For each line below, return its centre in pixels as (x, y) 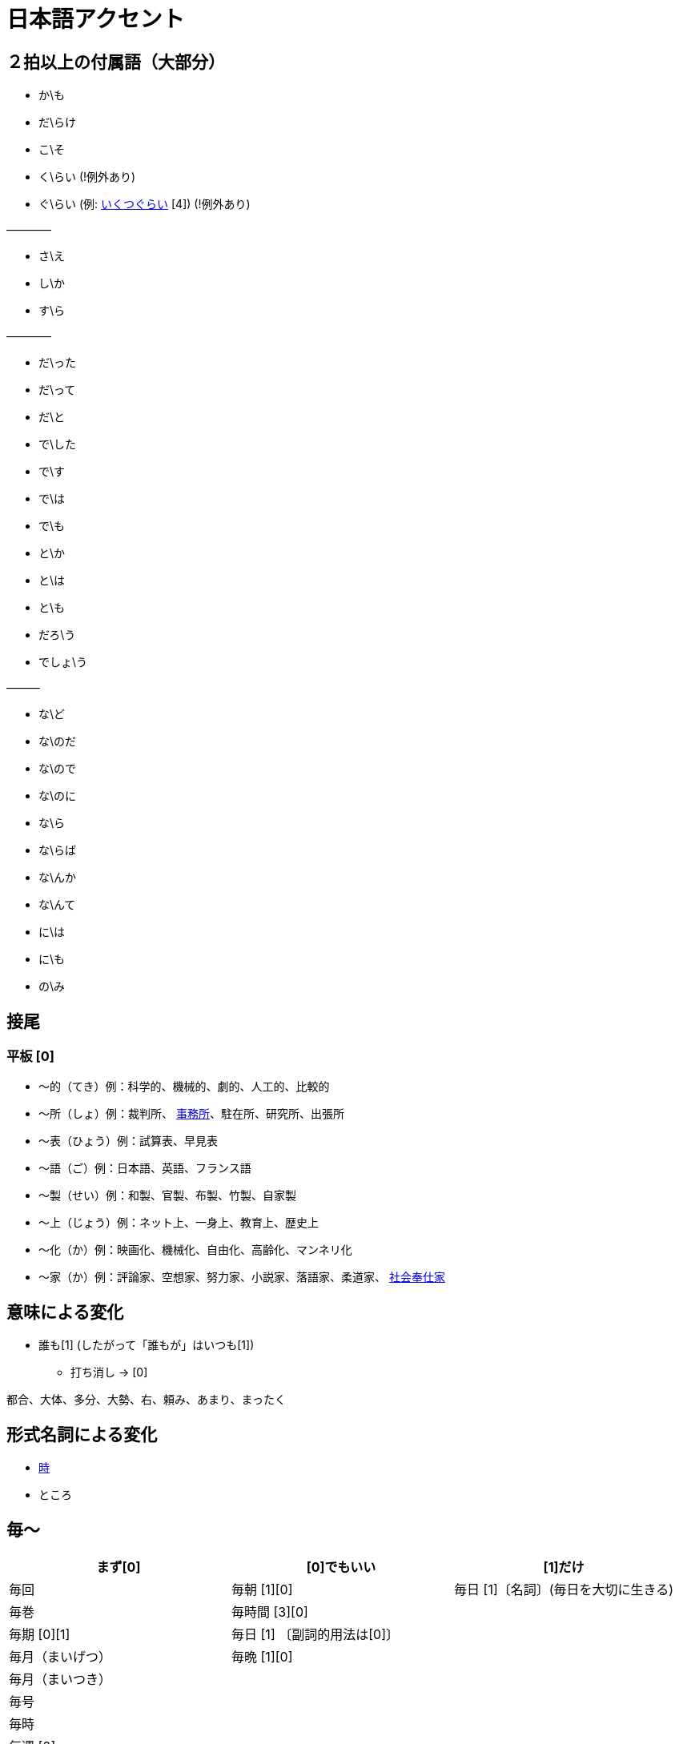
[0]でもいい (341, 1567)
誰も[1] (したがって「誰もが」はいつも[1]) (147, 1345)
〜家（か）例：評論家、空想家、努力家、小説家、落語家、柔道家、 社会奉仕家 (242, 1277)
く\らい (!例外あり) (87, 177)
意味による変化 (65, 1312)
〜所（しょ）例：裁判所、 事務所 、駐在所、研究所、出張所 (191, 1114)
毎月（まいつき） (60, 1679)
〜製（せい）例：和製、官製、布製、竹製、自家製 (167, 1195)
